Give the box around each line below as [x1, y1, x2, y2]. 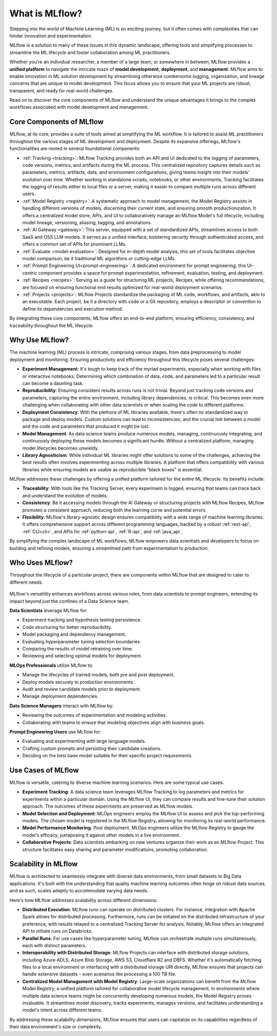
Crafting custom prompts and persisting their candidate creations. [22, 745, 162, 752]
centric [22, 270, 37, 276]
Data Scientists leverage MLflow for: [9, 607, 88, 613]
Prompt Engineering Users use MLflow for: [9, 728, 102, 735]
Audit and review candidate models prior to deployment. [22, 686, 141, 692]
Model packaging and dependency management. [22, 631, 127, 638]
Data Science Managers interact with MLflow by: [9, 702, 114, 708]
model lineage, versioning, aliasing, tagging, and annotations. [22, 220, 152, 226]
